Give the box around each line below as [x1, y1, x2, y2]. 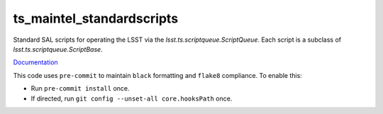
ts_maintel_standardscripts [13, 11, 179, 26]
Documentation [13, 58, 58, 67]
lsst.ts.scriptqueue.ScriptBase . [13, 45, 103, 53]
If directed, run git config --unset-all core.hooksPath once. [30, 94, 233, 103]
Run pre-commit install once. [30, 84, 131, 93]
